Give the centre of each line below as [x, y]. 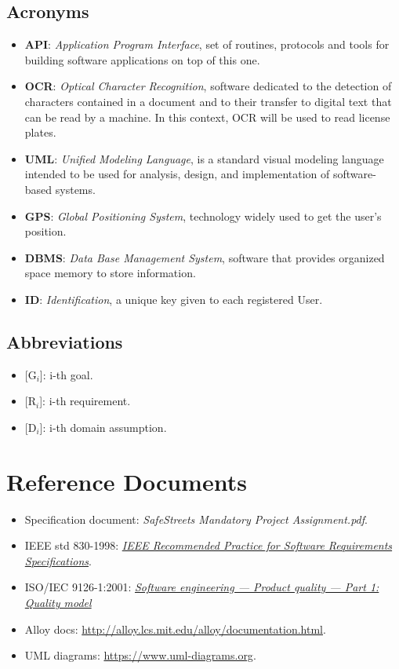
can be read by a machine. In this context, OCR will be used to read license [207, 117]
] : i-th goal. [66, 374]
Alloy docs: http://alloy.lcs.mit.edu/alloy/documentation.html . [175, 629]
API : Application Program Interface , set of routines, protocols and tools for [207, 44]
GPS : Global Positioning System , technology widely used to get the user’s [203, 216]
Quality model [58, 602]
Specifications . [58, 560]
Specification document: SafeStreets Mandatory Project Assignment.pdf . [196, 519]
